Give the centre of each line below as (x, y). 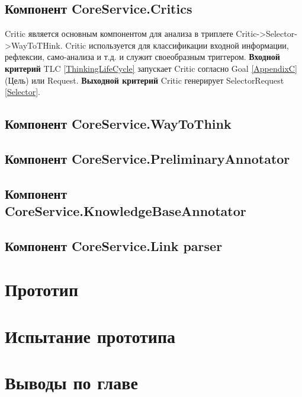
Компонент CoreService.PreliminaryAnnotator (147, 158)
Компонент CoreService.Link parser (114, 245)
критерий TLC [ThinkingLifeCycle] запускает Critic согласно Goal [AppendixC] (151, 68)
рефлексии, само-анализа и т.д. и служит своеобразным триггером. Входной (142, 57)
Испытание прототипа (90, 336)
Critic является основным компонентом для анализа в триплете (119, 34)
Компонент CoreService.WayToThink (118, 124)
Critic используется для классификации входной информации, (177, 45)
